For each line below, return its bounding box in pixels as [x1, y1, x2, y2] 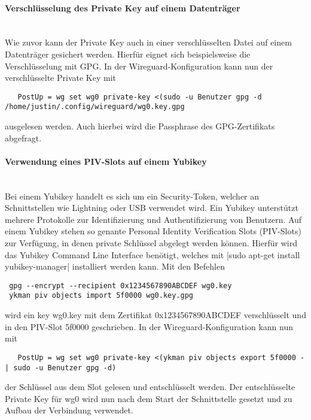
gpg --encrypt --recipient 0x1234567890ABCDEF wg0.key [9, 281, 232, 290]
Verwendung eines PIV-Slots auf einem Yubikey [5, 155, 207, 167]
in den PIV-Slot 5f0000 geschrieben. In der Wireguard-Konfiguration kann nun [5, 320, 293, 333]
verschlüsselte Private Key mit [5, 71, 116, 84]
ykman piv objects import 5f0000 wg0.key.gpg [9, 291, 193, 300]
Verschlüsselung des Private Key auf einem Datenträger [5, 1, 240, 14]
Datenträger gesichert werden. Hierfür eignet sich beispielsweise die [5, 47, 251, 60]
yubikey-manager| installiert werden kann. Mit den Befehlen [5, 260, 225, 273]
